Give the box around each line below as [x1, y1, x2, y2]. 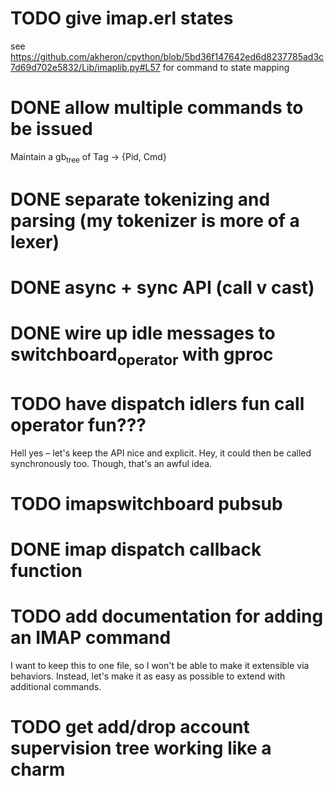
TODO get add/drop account [10, 716, 250, 739]
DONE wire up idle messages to [10, 322, 276, 345]
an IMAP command [10, 627, 172, 649]
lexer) [10, 230, 60, 253]
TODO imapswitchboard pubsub [10, 492, 283, 515]
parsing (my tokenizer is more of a [10, 209, 300, 232]
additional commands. [10, 681, 102, 693]
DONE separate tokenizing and [10, 188, 271, 211]
